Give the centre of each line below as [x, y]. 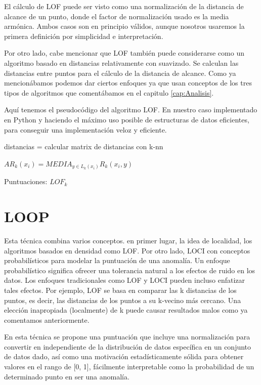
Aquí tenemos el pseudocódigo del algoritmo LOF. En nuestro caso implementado [131, 110]
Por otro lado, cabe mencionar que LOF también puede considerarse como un [124, 53]
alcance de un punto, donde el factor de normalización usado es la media [117, 16]
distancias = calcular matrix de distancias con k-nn [84, 146]
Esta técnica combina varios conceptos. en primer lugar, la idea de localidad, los [128, 240]
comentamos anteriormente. [47, 319]
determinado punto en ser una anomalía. [67, 376]
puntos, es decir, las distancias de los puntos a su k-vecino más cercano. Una [123, 300]
